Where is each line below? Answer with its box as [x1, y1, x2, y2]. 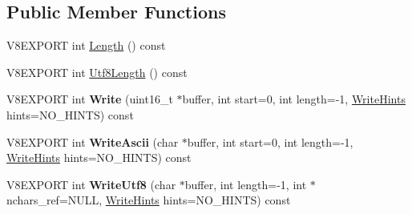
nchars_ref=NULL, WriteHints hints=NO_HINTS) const [6, 192, 291, 208]
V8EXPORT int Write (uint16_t [6, 91, 173, 107]
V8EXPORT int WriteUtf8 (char [6, 176, 176, 192]
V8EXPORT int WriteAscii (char [6, 133, 179, 150]
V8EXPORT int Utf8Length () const [6, 63, 188, 80]
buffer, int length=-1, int [184, 176, 307, 192]
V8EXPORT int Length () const [6, 37, 166, 54]
